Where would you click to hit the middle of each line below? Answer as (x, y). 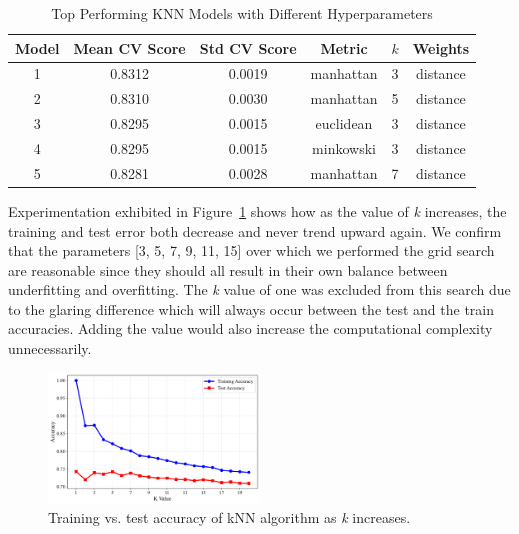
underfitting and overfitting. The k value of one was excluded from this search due (259, 289)
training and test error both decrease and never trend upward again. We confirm (255, 230)
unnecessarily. (50, 348)
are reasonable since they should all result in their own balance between (228, 269)
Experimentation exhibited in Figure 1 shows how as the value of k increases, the (257, 210)
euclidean (344, 123)
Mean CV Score (129, 47)
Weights (441, 47)
